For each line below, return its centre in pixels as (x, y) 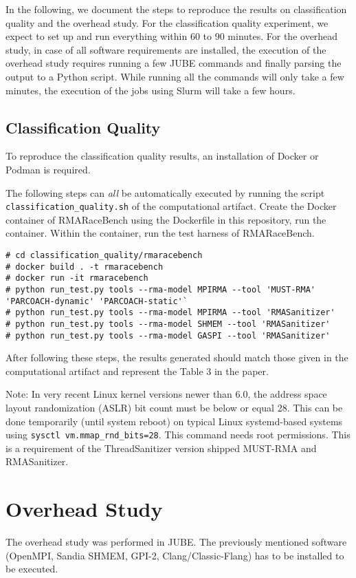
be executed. (32, 569)
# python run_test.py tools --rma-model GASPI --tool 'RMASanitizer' (168, 335)
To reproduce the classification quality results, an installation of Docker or (162, 156)
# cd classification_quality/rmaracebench (104, 255)
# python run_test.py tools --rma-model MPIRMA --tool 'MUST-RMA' (161, 289)
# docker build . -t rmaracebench (85, 267)
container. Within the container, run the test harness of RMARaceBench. (160, 233)
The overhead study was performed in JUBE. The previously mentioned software (176, 542)
